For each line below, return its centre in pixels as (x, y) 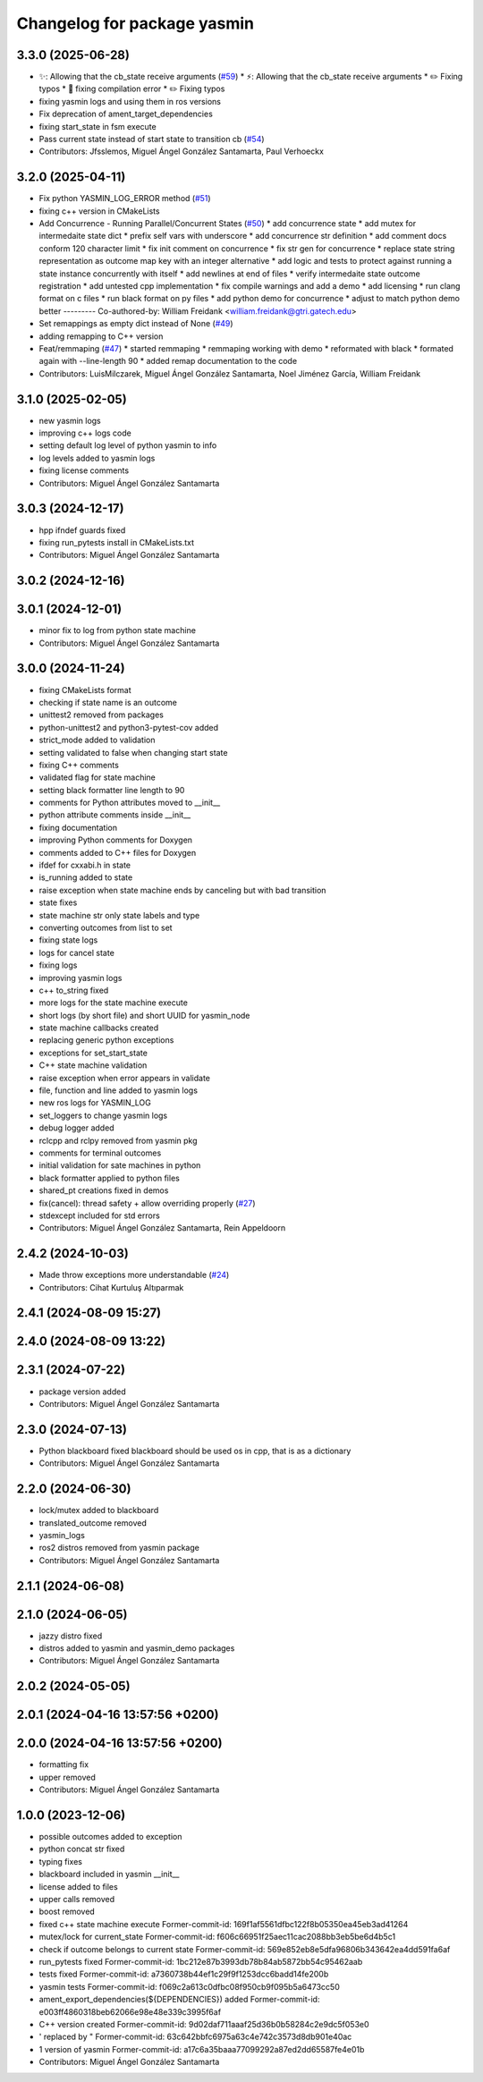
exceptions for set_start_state (93, 1053)
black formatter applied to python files (110, 1178)
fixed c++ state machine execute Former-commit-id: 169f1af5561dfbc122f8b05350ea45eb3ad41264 (224, 1924)
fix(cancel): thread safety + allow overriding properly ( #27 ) (147, 1203)
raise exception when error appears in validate (124, 1078)
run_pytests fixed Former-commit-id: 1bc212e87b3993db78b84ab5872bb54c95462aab (201, 1961)
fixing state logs (68, 940)
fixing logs (58, 965)
